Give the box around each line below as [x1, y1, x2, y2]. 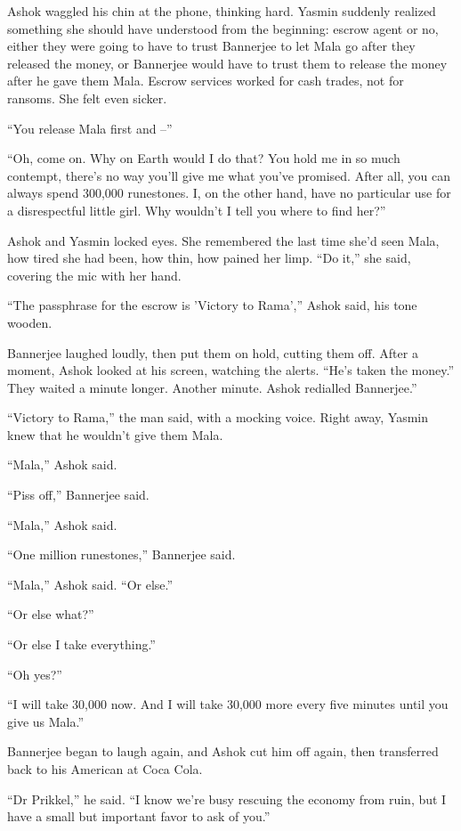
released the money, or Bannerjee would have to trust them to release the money [7, 53, 448, 72]
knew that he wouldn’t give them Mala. [7, 425, 223, 444]
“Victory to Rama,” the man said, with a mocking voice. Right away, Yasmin [7, 408, 429, 427]
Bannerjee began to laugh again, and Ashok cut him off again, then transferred [7, 742, 439, 761]
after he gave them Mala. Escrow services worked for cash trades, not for [7, 71, 404, 90]
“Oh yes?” [7, 664, 62, 683]
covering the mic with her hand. [7, 265, 182, 284]
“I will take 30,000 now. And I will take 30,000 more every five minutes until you [7, 695, 449, 713]
